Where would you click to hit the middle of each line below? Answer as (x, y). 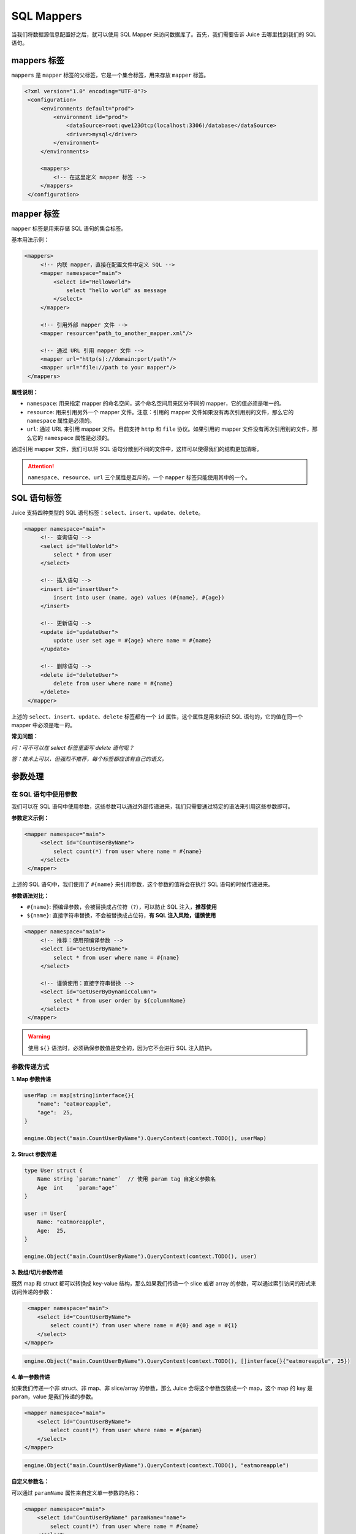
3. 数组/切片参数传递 (37, 1272)
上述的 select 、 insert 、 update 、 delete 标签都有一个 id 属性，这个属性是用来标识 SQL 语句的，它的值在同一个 (157, 716)
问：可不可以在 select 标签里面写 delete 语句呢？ (73, 747)
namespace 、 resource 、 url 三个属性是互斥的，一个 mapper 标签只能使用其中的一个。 (139, 477)
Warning (39, 1036)
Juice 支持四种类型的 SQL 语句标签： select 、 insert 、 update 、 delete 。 (108, 512)
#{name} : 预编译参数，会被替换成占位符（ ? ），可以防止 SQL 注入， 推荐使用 (122, 907)
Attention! (41, 466)
